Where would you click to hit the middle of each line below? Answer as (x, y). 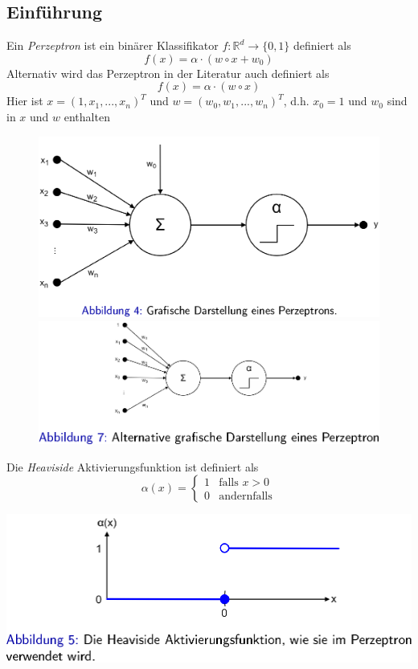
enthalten (87, 116)
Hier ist (25, 101)
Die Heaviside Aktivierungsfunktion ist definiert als (133, 466)
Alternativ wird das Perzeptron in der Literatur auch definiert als (168, 73)
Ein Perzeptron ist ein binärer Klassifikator (113, 45)
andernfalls (246, 497)
